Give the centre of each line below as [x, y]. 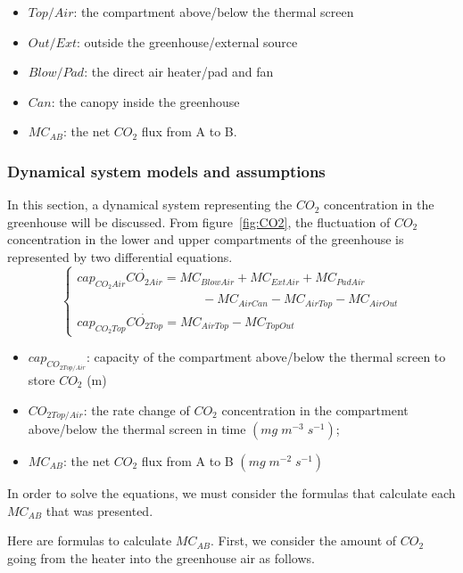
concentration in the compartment [315, 409]
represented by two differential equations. [120, 256]
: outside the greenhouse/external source [187, 41]
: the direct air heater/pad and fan [179, 72]
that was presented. [99, 510]
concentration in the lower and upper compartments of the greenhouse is [206, 239]
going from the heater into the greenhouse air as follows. [161, 557]
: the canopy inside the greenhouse [145, 101]
